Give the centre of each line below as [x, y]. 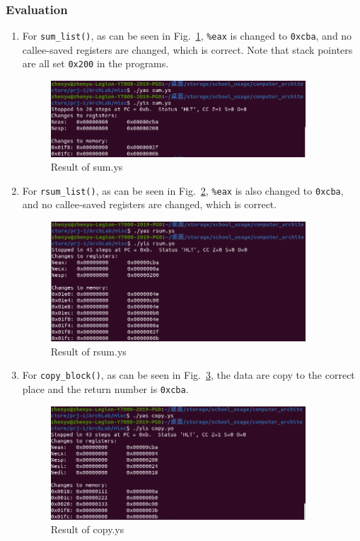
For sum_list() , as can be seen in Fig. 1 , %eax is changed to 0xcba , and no [187, 36]
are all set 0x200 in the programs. [95, 63]
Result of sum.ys [87, 167]
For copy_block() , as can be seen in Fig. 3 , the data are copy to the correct [188, 375]
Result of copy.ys [87, 529]
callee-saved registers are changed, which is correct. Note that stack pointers [187, 49]
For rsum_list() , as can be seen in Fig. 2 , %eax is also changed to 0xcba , [183, 190]
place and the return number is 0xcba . [105, 389]
